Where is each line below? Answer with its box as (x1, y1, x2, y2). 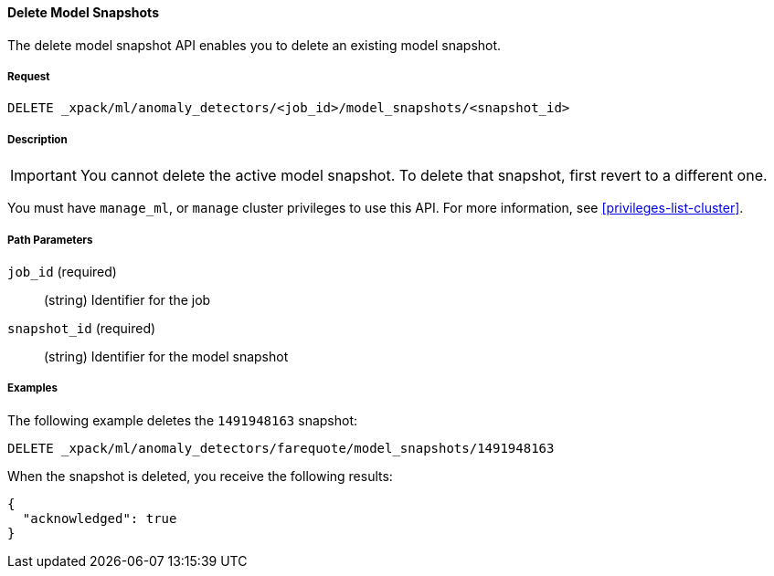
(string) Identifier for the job (44, 291, 211, 308)
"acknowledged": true (22, 510, 177, 526)
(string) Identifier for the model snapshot (44, 348, 289, 364)
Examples (7, 382, 58, 395)
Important (10, 166, 77, 185)
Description (7, 132, 68, 146)
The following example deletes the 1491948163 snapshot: (7, 412, 358, 428)
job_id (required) (7, 263, 117, 279)
